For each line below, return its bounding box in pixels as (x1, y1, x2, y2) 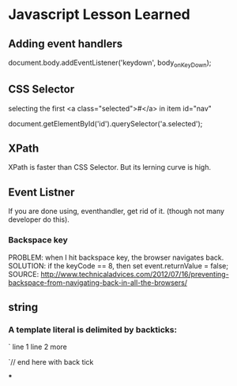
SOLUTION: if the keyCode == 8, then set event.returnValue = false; (8, 260, 229, 270)
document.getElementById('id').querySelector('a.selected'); (8, 118, 203, 128)
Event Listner (8, 186, 75, 199)
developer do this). (8, 215, 70, 224)
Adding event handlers (8, 37, 123, 51)
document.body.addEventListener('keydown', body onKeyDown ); (8, 58, 212, 69)
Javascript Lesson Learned (8, 6, 191, 24)
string (8, 300, 39, 313)
